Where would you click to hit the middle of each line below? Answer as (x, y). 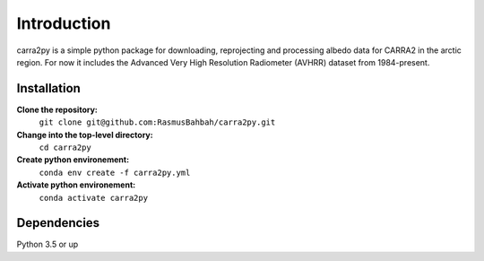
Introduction (64, 23)
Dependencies (58, 223)
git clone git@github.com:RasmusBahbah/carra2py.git (157, 122)
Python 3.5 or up (48, 244)
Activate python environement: (76, 185)
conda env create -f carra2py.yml (115, 172)
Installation (48, 88)
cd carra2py (65, 148)
